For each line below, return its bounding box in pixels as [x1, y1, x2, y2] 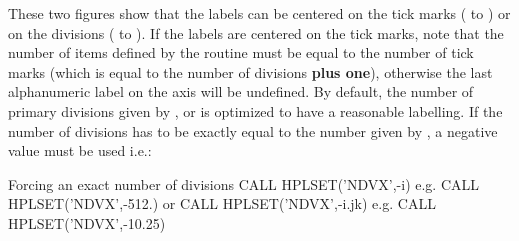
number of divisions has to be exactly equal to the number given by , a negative [8, 120, 498, 141]
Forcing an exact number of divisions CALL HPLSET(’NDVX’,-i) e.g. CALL [8, 173, 480, 194]
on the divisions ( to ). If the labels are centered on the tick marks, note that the [8, 22, 504, 43]
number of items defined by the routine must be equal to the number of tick [8, 42, 474, 63]
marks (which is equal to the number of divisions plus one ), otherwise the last [8, 61, 493, 82]
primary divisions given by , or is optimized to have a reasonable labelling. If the [8, 100, 503, 121]
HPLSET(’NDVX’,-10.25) [8, 212, 166, 233]
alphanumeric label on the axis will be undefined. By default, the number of [8, 81, 474, 102]
